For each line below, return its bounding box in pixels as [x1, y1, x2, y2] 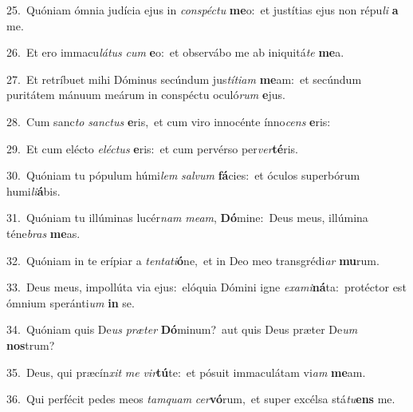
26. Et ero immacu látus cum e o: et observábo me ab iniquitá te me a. [6, 44, 344, 61]
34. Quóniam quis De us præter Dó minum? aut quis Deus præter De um [6, 321, 358, 338]
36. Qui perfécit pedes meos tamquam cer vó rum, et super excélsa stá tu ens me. [6, 390, 395, 407]
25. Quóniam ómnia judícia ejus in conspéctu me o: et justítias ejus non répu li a [6, 2, 399, 18]
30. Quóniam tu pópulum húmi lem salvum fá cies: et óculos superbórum [6, 167, 360, 184]
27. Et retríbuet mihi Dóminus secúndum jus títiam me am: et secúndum [6, 70, 362, 87]
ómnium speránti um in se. [6, 294, 135, 311]
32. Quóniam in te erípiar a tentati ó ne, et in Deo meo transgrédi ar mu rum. [6, 252, 380, 268]
